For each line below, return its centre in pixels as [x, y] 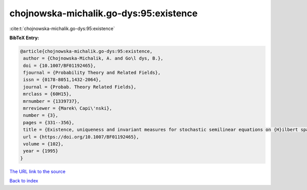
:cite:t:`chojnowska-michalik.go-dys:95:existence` [62, 29]
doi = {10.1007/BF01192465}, [60, 65]
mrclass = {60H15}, [47, 94]
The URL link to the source [38, 171]
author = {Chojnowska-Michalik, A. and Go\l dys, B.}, [93, 58]
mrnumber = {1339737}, [52, 101]
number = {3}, [41, 115]
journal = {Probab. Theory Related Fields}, [80, 87]
